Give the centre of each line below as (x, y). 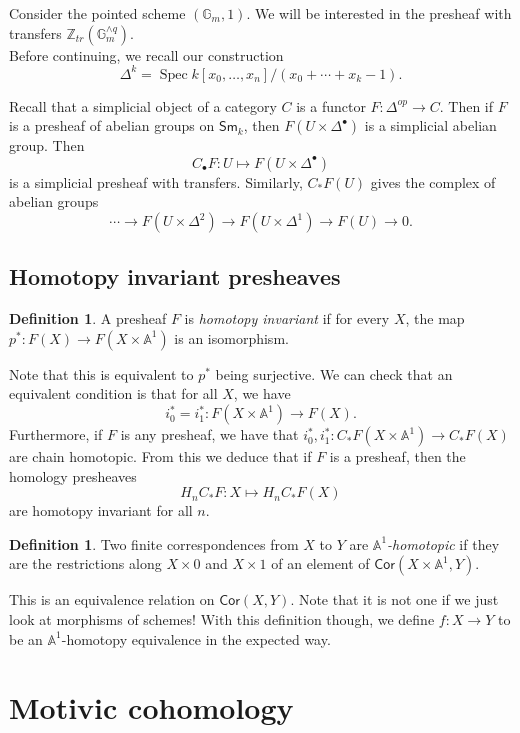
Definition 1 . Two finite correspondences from (154, 543)
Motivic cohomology (151, 707)
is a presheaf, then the (397, 456)
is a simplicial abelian (430, 125)
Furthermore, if (56, 434)
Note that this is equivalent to (101, 373)
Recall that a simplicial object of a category (143, 105)
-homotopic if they (443, 543)
